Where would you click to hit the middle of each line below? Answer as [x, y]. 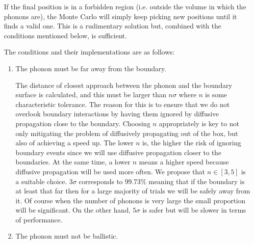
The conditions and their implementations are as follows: [89, 52]
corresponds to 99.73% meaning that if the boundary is [162, 181]
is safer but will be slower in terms [194, 210]
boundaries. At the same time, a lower [73, 162]
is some [216, 95]
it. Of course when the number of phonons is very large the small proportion [130, 200]
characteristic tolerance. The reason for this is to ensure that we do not [123, 104]
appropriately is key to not [199, 123]
